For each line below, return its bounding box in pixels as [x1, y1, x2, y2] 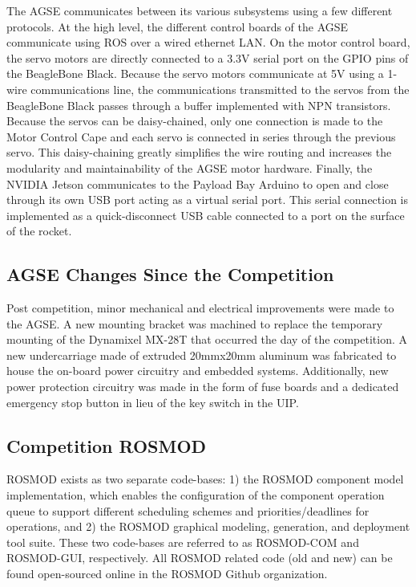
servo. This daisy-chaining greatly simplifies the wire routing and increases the [6, 144, 392, 161]
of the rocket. [6, 222, 72, 239]
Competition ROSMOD [6, 433, 207, 458]
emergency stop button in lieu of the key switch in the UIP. [6, 393, 299, 410]
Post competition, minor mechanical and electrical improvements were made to [6, 300, 394, 316]
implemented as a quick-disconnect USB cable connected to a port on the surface [6, 206, 405, 223]
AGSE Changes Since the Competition [6, 262, 334, 287]
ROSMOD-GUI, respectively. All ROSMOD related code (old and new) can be [6, 549, 393, 566]
